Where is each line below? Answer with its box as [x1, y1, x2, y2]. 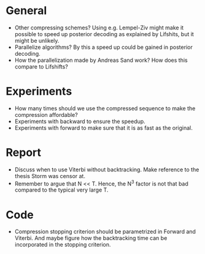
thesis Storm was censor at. [14, 172, 85, 179]
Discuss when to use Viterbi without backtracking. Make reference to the [14, 166, 199, 173]
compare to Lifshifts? [14, 62, 68, 70]
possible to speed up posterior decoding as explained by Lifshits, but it [14, 30, 194, 37]
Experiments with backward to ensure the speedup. [14, 118, 145, 125]
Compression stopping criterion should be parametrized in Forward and [14, 228, 196, 236]
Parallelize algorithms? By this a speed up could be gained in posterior [14, 43, 193, 51]
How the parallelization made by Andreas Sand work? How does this [14, 56, 188, 64]
